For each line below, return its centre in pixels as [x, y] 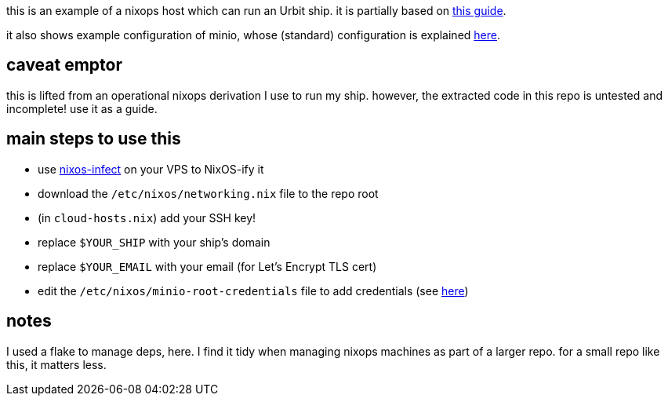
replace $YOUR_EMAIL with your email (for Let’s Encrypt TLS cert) [207, 266]
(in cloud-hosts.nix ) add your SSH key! [147, 217]
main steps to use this [94, 139]
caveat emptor [65, 65]
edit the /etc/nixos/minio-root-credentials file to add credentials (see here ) [253, 291]
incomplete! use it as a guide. [82, 108]
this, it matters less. [56, 364]
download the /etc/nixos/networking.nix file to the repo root [208, 193]
